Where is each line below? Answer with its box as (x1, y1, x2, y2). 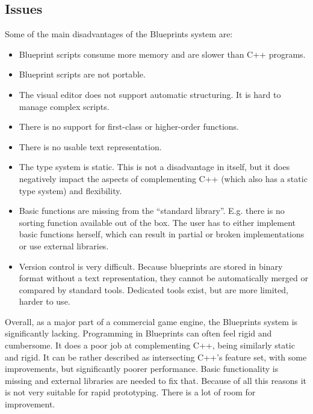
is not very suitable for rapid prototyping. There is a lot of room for (5, 386, 256, 398)
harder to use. (19, 295, 70, 308)
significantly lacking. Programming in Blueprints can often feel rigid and (5, 327, 272, 339)
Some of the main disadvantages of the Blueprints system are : (5, 28, 233, 40)
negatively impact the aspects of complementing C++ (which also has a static (19, 172, 308, 184)
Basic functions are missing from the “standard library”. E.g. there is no (19, 204, 285, 217)
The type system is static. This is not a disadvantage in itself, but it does (19, 160, 290, 173)
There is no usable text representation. (19, 140, 162, 153)
